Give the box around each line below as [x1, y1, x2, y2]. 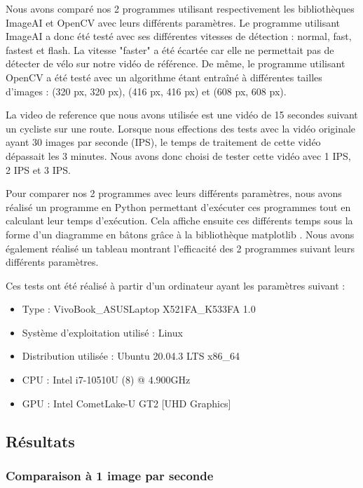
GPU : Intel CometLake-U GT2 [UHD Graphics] [22, 395, 231, 410]
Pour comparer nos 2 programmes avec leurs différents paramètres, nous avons [6, 186, 342, 201]
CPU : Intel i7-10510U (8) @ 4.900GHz [22, 372, 191, 387]
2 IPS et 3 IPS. [6, 162, 71, 177]
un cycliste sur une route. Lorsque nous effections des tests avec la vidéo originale [6, 121, 356, 135]
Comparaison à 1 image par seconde [6, 466, 214, 484]
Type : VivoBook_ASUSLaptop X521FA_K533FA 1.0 [22, 301, 256, 316]
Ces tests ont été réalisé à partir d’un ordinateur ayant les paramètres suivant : [6, 278, 345, 292]
